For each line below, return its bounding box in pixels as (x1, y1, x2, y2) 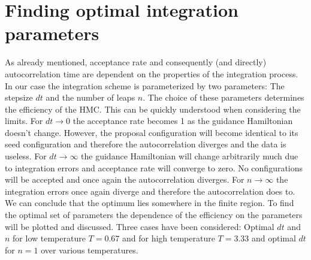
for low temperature (13, 232, 86, 244)
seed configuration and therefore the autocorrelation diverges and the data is (5, 138, 286, 150)
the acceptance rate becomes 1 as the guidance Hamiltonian (73, 114, 293, 127)
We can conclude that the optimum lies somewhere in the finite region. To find (5, 196, 294, 209)
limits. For (5, 114, 43, 127)
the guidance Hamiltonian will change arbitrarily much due (81, 150, 298, 162)
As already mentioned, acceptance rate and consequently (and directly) (5, 56, 267, 68)
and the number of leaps (46, 91, 135, 104)
